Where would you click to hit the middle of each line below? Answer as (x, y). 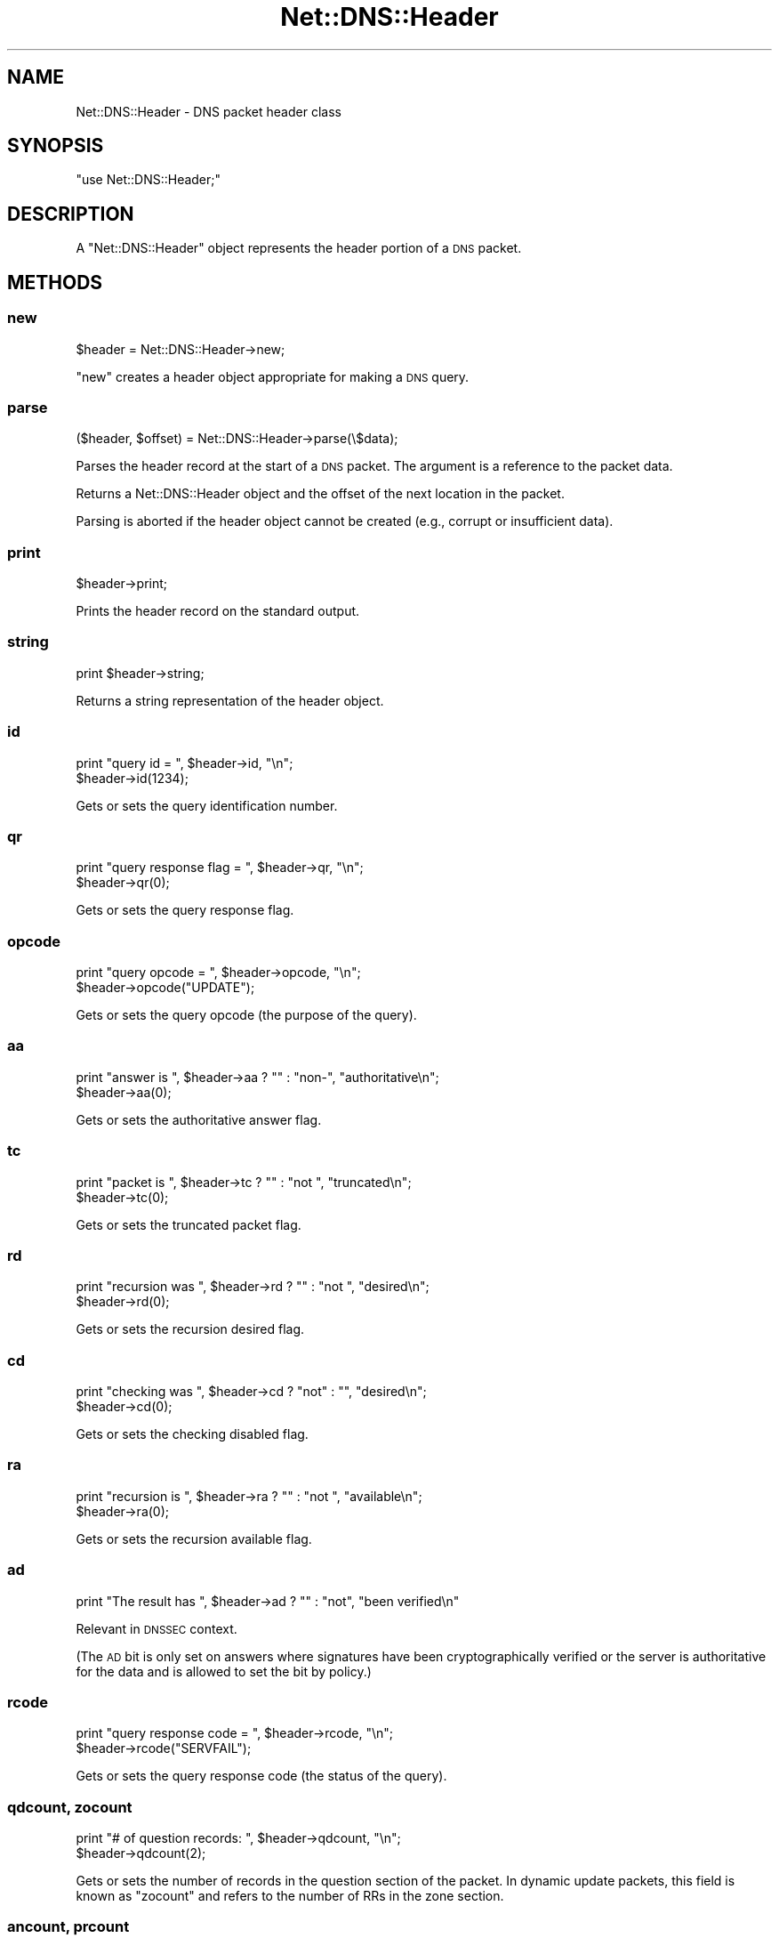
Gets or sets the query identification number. (207, 805)
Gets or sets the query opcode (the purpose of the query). (246, 1015)
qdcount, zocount (70, 1807)
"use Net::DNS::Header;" (149, 180)
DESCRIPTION (71, 214)
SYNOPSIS (56, 146)
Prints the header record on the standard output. (218, 611)
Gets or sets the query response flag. (185, 910)
